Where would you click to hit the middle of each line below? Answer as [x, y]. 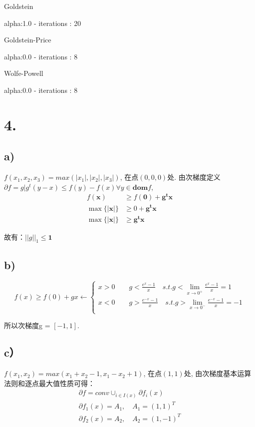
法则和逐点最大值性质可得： [49, 383]
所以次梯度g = [27, 325]
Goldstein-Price [28, 40]
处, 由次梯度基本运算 [218, 373]
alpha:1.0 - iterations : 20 [43, 23]
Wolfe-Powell [24, 73]
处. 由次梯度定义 [194, 177]
